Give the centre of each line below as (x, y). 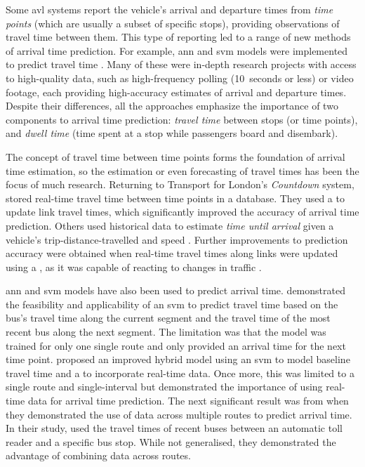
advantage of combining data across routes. (98, 455)
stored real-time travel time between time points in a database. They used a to (175, 198)
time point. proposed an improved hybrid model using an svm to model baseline (178, 359)
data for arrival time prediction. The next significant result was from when (188, 401)
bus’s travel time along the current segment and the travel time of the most (168, 318)
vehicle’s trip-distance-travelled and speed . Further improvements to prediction (177, 239)
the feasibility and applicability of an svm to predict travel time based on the (172, 304)
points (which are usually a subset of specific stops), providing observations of (173, 23)
